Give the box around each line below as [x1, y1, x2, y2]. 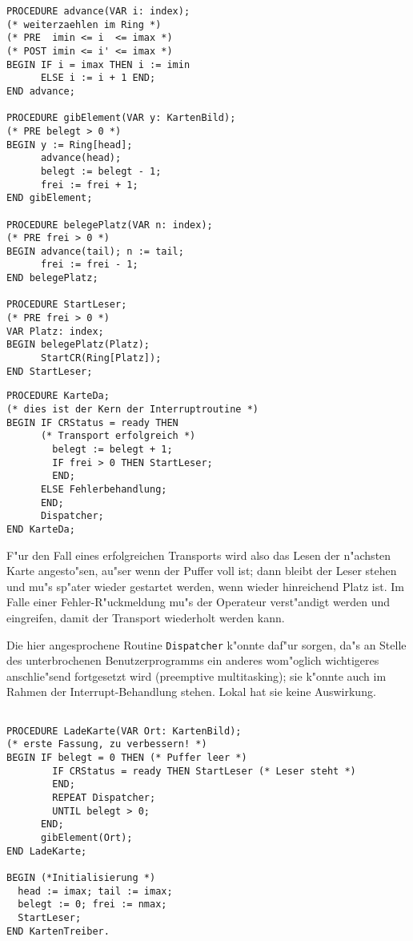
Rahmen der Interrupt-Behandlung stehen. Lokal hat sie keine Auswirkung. [6, 683, 376, 700]
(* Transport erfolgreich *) [40, 430, 196, 442]
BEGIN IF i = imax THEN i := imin [6, 58, 190, 70]
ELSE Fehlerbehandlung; [40, 483, 167, 495]
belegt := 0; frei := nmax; [18, 899, 167, 911]
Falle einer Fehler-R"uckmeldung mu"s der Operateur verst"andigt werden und [6, 593, 391, 610]
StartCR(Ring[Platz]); [40, 352, 162, 364]
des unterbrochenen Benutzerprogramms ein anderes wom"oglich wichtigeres [6, 652, 379, 669]
